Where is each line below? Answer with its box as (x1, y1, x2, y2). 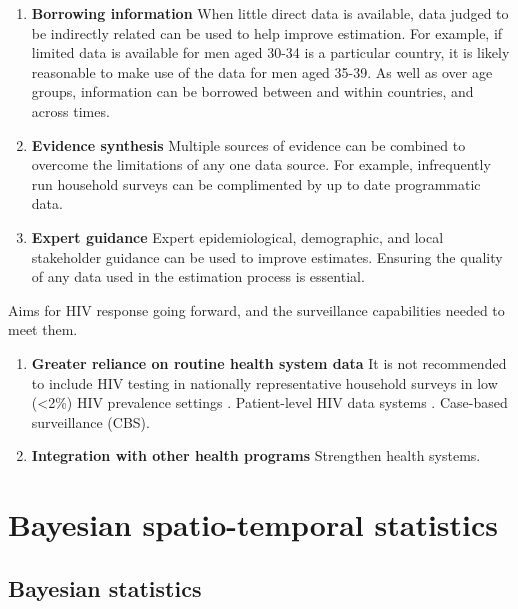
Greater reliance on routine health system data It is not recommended (31, 352, 507, 373)
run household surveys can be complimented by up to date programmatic (31, 173, 481, 194)
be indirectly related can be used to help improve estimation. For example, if (31, 22, 503, 43)
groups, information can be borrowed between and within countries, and (31, 81, 474, 102)
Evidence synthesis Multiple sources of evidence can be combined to (31, 134, 466, 155)
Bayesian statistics (8, 572, 202, 603)
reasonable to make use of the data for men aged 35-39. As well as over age (31, 61, 493, 82)
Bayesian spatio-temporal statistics (8, 504, 499, 545)
